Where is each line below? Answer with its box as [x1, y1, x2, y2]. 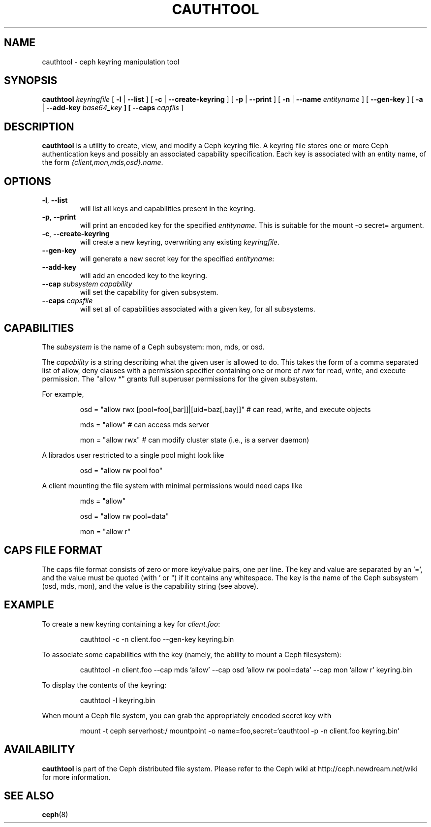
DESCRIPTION [4, 120, 74, 133]
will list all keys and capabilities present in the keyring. [80, 204, 255, 213]
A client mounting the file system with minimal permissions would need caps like [42, 481, 303, 490]
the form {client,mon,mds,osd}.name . [42, 158, 163, 167]
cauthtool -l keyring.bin [80, 696, 155, 704]
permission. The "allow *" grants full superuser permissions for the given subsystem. [42, 374, 318, 383]
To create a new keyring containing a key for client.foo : [42, 619, 220, 628]
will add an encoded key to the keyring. [80, 271, 208, 280]
